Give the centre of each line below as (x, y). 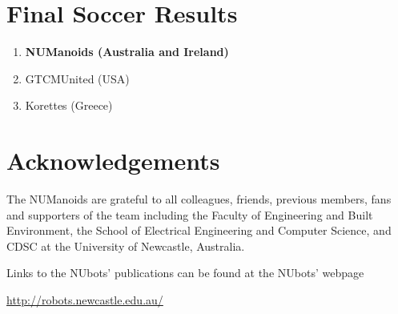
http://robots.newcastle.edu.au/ (85, 300)
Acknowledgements (113, 161)
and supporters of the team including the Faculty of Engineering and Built (190, 214)
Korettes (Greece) (69, 105)
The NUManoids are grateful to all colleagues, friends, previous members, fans (199, 199)
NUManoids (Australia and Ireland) (127, 52)
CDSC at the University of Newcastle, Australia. (126, 246)
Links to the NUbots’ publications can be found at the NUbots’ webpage (185, 273)
